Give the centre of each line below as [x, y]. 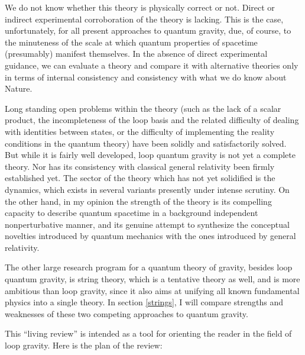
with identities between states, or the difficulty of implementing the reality [140, 131]
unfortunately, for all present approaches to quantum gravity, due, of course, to [148, 30]
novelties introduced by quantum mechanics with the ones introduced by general [150, 236]
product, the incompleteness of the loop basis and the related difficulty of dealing [152, 120]
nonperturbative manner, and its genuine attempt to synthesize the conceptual [147, 224]
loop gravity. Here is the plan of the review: [84, 345]
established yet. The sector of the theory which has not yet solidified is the [140, 178]
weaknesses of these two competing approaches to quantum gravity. [126, 313]
